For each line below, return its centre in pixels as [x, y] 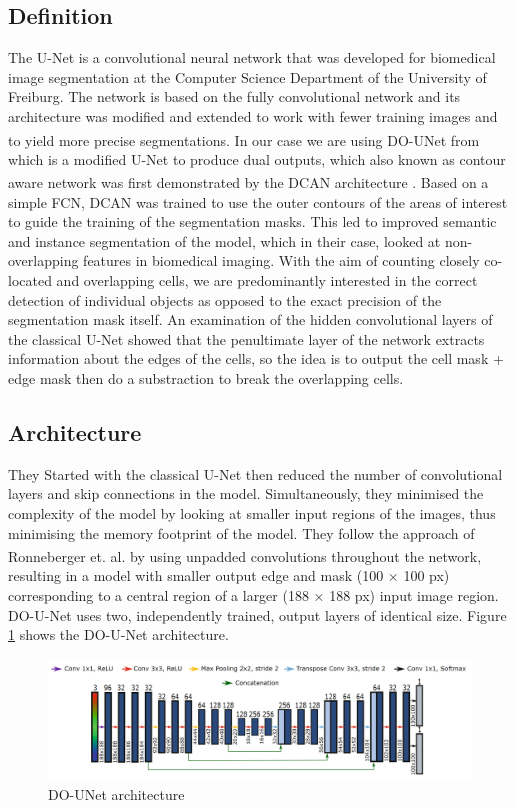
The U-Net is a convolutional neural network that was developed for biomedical [252, 57]
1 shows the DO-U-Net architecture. [118, 634]
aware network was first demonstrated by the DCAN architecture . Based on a [248, 182]
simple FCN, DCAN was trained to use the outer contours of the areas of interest [258, 201]
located [30, 280]
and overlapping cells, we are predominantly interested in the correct [267, 280]
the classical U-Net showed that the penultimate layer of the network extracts [246, 338]
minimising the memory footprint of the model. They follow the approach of [241, 532]
